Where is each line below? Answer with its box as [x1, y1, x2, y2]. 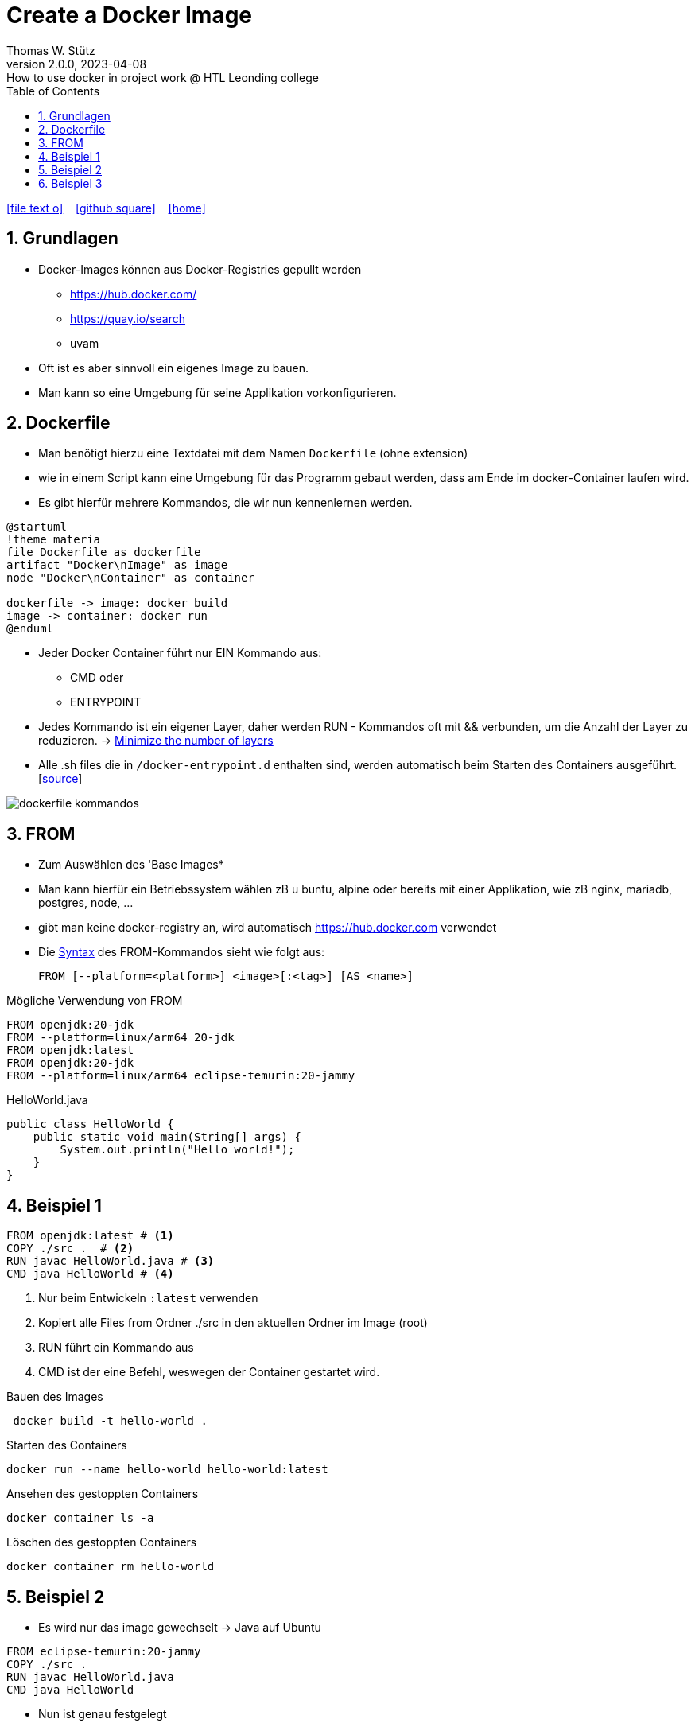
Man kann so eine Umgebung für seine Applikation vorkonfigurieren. [38, 385, 397, 399]
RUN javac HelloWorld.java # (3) [6, 1254, 215, 1268]
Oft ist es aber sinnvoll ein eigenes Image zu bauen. [38, 360, 309, 375]
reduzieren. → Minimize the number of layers [38, 733, 274, 748]
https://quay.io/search [70, 311, 186, 325]
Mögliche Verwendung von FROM [6, 994, 183, 1008]
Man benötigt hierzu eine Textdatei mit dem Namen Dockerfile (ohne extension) [38, 446, 468, 461]
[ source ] [38, 772, 83, 786]
